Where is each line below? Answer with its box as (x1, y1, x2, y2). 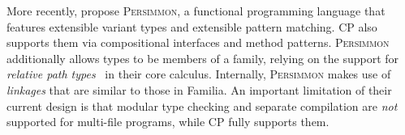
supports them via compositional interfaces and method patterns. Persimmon (6, 34, 390, 51)
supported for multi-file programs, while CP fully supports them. (6, 113, 330, 130)
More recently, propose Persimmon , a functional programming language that (6, 2, 386, 19)
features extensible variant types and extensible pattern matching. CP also (6, 18, 377, 35)
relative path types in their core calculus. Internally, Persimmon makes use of (6, 65, 391, 82)
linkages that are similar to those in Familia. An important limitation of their (6, 81, 392, 98)
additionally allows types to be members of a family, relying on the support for (6, 49, 399, 66)
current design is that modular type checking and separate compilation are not (6, 97, 398, 114)
